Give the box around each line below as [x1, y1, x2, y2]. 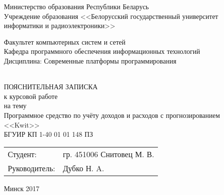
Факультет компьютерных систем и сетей [4, 36, 126, 47]
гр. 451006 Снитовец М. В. [63, 148, 155, 160]
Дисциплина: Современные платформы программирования [4, 55, 176, 65]
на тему [4, 100, 27, 111]
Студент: [8, 148, 37, 160]
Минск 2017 [4, 183, 40, 193]
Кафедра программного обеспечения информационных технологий [4, 46, 200, 56]
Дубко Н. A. [63, 162, 104, 174]
